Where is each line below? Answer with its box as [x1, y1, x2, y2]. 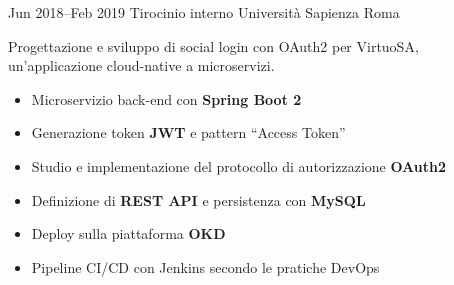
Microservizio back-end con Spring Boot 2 [31, 88, 302, 109]
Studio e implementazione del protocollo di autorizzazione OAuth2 [31, 155, 447, 176]
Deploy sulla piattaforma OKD [31, 223, 226, 244]
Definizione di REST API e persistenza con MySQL [31, 189, 366, 210]
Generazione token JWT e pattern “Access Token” [31, 122, 346, 143]
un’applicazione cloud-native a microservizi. [8, 55, 275, 76]
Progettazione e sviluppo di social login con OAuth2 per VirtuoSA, [8, 35, 419, 56]
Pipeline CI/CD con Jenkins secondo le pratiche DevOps [31, 256, 380, 277]
